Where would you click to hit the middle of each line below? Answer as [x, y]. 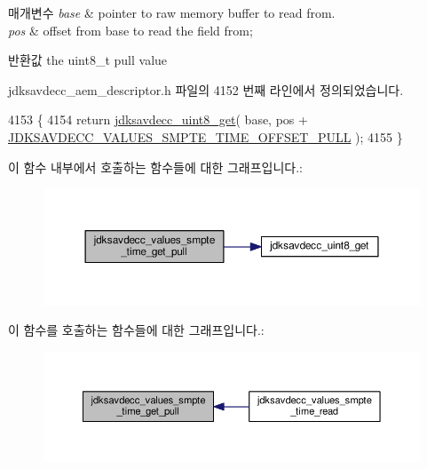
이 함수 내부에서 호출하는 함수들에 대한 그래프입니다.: [155, 167]
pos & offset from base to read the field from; [130, 30]
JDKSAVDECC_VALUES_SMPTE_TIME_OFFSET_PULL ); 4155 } [206, 136]
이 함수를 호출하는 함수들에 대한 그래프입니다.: [136, 330]
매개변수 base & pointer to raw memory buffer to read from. [172, 12]
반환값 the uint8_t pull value [88, 60]
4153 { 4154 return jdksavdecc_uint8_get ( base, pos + [158, 119]
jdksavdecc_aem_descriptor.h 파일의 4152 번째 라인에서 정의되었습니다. [206, 89]
